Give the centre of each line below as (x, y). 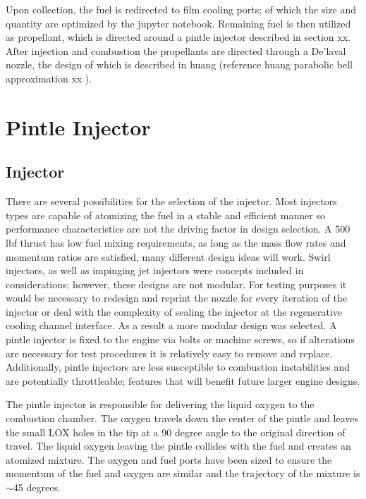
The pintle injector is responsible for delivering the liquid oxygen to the (160, 404)
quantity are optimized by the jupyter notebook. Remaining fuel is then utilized (178, 23)
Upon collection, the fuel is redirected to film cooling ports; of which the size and (181, 9)
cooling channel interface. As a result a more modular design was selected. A (171, 325)
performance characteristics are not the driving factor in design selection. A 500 (178, 229)
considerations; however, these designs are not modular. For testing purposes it (176, 284)
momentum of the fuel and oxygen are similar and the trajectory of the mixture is (183, 473)
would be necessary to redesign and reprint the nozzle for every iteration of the (176, 298)
